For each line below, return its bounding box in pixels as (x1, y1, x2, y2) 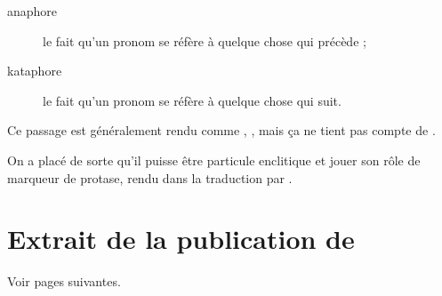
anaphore (7, 2, 58, 20)
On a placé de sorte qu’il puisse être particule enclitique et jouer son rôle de (7, 150, 421, 169)
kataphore (7, 61, 62, 80)
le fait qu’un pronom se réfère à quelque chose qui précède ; (43, 31, 366, 50)
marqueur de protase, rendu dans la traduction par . (7, 168, 293, 187)
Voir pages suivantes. (7, 272, 121, 291)
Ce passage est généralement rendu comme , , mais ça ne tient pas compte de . (7, 121, 436, 140)
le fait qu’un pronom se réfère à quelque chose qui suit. (43, 91, 342, 109)
